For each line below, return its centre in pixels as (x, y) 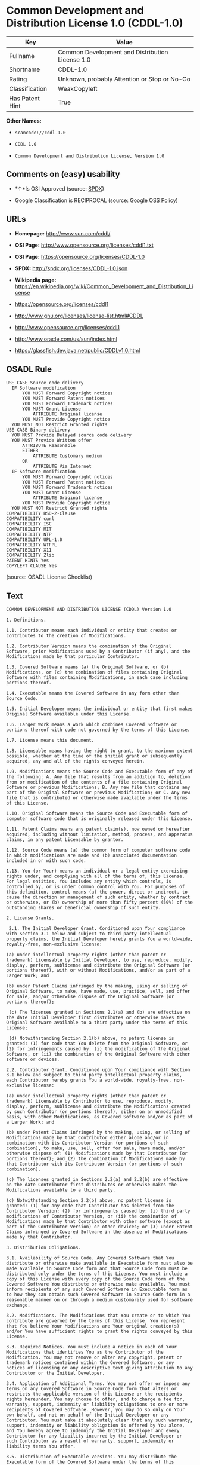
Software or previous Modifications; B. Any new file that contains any (98, 787)
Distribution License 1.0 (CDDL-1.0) (95, 23)
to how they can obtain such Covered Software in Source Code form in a (98, 1295)
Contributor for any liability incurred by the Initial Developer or (94, 1436)
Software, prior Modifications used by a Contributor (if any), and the (98, 652)
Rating (18, 79)
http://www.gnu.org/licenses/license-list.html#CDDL (79, 316)
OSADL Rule (29, 369)
